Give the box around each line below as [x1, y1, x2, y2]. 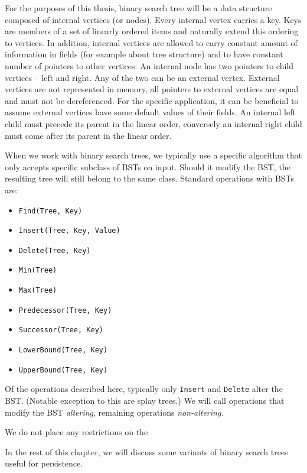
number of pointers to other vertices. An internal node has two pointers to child [5, 59, 293, 72]
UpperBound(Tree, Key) [18, 365, 108, 374]
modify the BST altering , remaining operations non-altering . [5, 406, 224, 418]
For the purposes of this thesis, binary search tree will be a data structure [5, 2, 272, 14]
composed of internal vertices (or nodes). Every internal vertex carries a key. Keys [5, 13, 302, 25]
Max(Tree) [18, 286, 57, 295]
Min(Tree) [18, 266, 57, 275]
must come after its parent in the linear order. [5, 129, 172, 141]
